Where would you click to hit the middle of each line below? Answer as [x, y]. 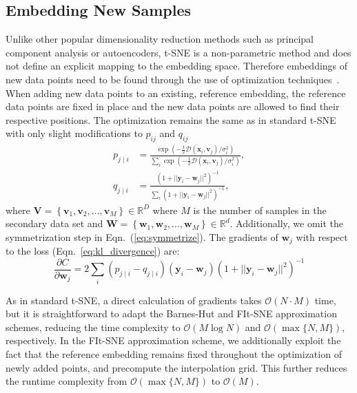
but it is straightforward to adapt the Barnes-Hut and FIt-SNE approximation [171, 314]
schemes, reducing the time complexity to [93, 327]
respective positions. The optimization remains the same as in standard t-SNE [171, 119]
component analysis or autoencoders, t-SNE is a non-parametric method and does [178, 52]
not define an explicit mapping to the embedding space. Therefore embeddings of [177, 66]
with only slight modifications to [74, 133]
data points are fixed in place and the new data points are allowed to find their [173, 106]
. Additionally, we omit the [287, 223]
